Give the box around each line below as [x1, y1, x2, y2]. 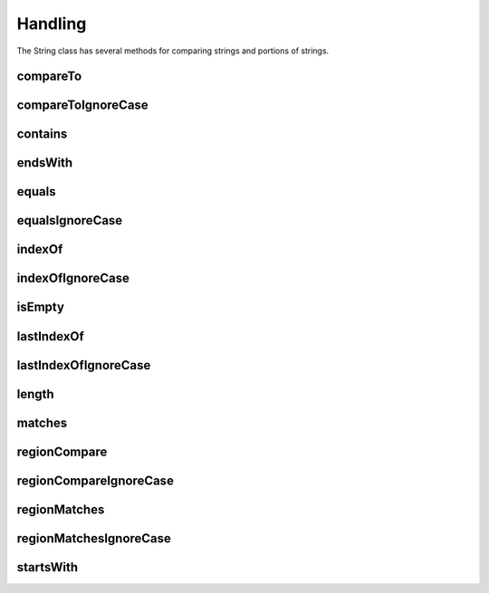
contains [16, 127, 68, 142]
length [16, 386, 54, 402]
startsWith [16, 560, 79, 575]
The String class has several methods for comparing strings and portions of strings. [16, 45, 330, 56]
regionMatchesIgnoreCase [16, 531, 172, 546]
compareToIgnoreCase [16, 98, 149, 113]
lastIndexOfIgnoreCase [16, 358, 151, 373]
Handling [16, 14, 87, 33]
